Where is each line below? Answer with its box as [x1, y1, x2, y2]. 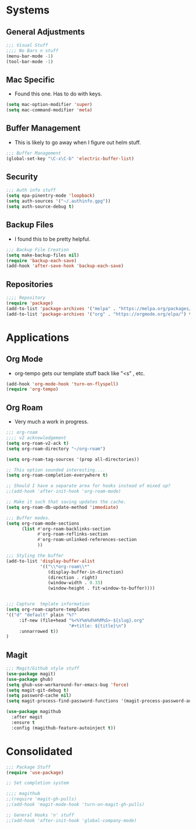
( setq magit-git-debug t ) [6, 687, 69, 693]
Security [6, 172, 38, 182]
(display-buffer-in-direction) [47, 569, 124, 575]
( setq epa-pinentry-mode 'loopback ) [6, 193, 95, 199]
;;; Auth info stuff [6, 187, 57, 193]
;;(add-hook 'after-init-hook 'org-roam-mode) [6, 488, 121, 495]
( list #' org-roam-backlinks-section [21, 526, 111, 532]
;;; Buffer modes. [6, 515, 51, 521]
